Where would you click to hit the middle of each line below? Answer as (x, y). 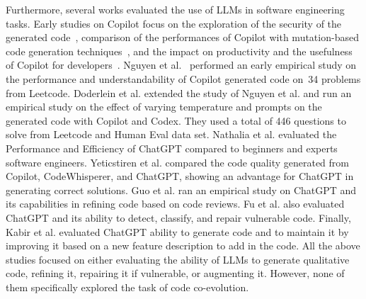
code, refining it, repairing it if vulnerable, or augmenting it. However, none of (175, 273)
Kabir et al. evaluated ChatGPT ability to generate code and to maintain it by (177, 231)
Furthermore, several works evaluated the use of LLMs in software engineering (175, 9)
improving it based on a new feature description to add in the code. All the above (183, 246)
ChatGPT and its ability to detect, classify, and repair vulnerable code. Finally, (178, 217)
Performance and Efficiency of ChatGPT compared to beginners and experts (172, 148)
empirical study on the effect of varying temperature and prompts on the (164, 107)
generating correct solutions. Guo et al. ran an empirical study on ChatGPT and (181, 190)
